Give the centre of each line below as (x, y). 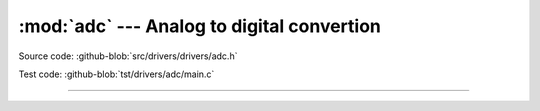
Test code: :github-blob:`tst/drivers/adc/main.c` (116, 74)
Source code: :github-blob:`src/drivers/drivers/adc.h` (128, 56)
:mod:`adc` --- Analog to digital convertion (200, 26)
